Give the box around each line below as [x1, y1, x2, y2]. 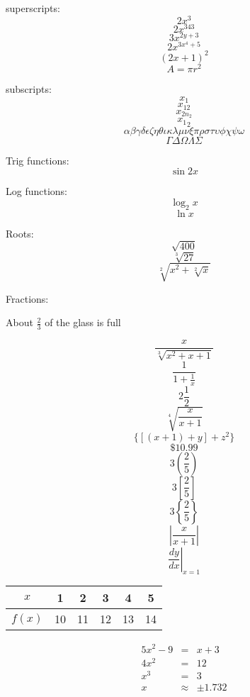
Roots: [6, 225, 34, 240]
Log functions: [6, 184, 68, 199]
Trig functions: [6, 152, 69, 167]
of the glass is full [45, 315, 121, 330]
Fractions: [6, 291, 49, 306]
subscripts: [6, 82, 52, 96]
